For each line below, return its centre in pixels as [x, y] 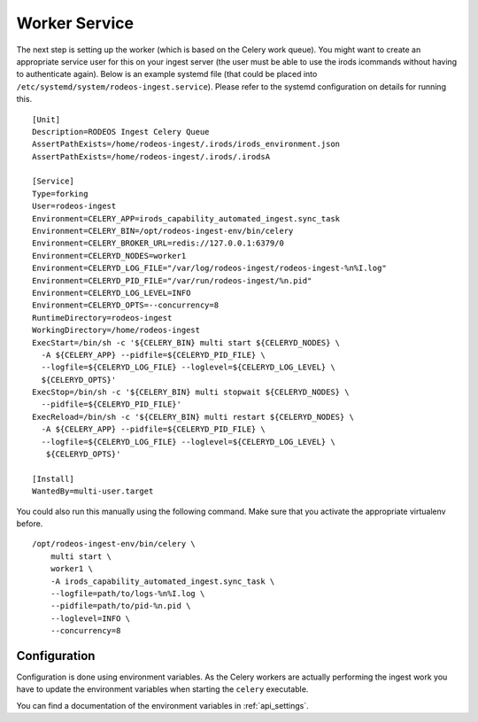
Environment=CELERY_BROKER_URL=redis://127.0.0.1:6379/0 [158, 243]
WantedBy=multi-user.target [93, 491]
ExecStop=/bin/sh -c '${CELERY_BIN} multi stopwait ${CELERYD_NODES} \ [191, 392]
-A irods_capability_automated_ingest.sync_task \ [162, 581]
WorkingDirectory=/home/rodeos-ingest [116, 330]
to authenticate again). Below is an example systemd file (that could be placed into [167, 74]
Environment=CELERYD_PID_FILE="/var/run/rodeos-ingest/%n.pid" [172, 280]
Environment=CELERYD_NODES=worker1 [109, 256]
